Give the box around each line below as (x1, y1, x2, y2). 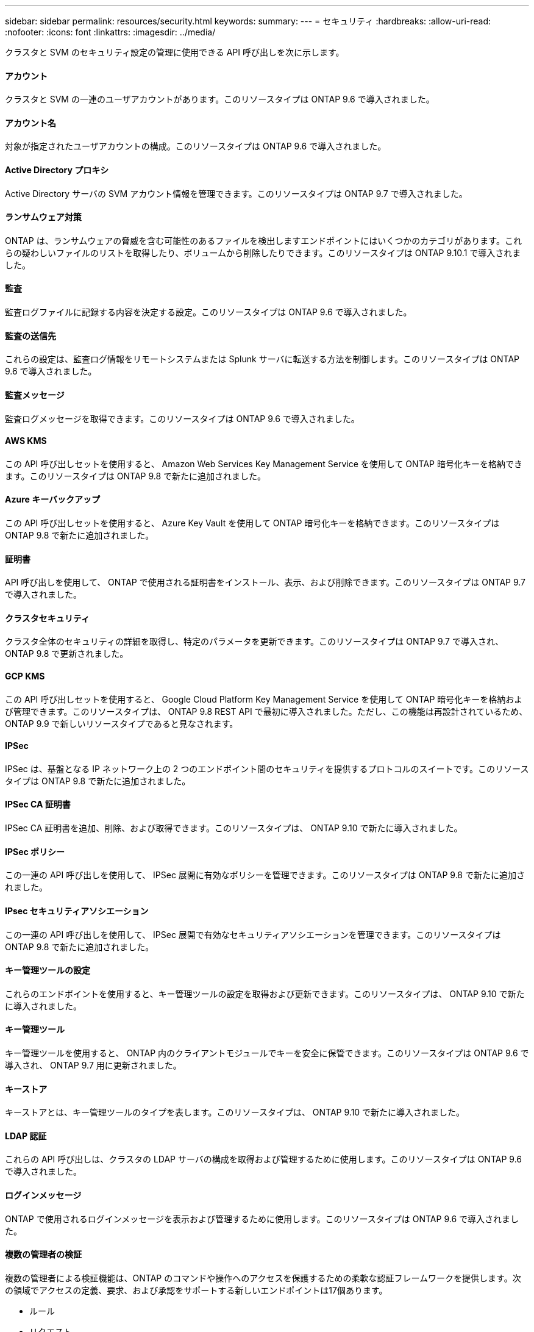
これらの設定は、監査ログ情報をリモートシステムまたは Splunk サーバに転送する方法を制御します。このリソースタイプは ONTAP (5, 354, 520, 365)
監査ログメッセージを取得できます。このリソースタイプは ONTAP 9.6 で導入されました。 (5, 413, 360, 424)
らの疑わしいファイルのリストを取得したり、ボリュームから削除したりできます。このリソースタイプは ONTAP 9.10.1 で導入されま (5, 247, 521, 258)
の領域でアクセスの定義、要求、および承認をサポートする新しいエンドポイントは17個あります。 (5, 1284, 388, 1295)
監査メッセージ (5, 389, 65, 400)
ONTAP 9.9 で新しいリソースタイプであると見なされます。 (5, 718, 238, 729)
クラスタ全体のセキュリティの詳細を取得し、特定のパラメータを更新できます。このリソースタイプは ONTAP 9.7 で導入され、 (5, 636, 504, 647)
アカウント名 (5, 117, 56, 128)
